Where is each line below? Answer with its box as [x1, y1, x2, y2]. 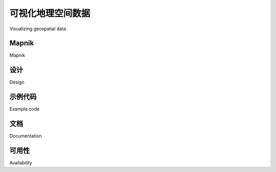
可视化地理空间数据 [9, 8, 90, 19]
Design [9, 79, 25, 85]
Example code [9, 106, 40, 112]
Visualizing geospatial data [9, 26, 66, 32]
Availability [9, 160, 33, 166]
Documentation [9, 133, 42, 139]
